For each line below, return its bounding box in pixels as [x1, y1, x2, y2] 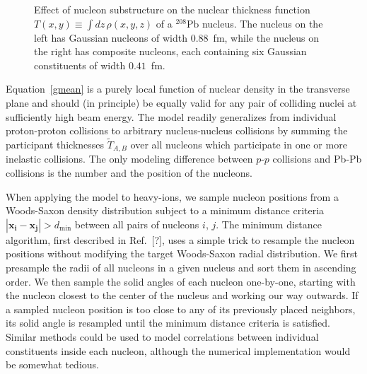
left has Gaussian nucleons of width [34, 30, 188, 45]
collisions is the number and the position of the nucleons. [6, 165, 252, 180]
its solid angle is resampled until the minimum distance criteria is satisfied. [6, 315, 330, 330]
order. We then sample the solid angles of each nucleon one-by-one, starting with [6, 274, 356, 288]
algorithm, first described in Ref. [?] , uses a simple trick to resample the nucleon [6, 232, 355, 247]
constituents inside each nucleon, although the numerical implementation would [6, 343, 351, 358]
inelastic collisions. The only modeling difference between [6, 151, 253, 166]
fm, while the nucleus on [213, 30, 320, 45]
